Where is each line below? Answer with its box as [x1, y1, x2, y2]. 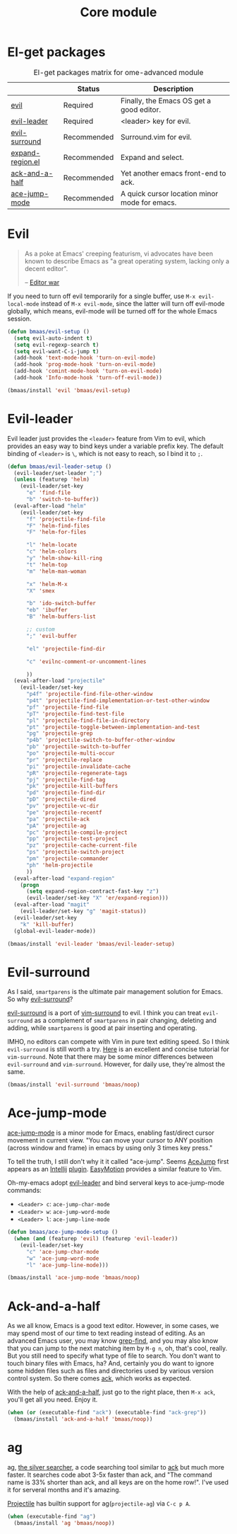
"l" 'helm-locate [25, 542, 78, 549]
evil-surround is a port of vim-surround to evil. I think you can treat [7, 1009, 202, 1017]
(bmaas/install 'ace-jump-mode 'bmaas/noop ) [7, 1274, 140, 1281]
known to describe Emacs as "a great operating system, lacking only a [24, 256, 230, 265]
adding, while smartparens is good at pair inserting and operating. [7, 1024, 197, 1032]
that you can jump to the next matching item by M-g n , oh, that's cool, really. [7, 1344, 228, 1353]
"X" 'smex [25, 587, 55, 595]
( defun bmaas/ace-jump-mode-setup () [7, 1229, 119, 1236]
